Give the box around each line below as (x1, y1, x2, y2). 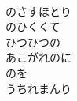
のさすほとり (5, 2, 71, 19)
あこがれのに (5, 49, 71, 65)
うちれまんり (5, 80, 71, 96)
